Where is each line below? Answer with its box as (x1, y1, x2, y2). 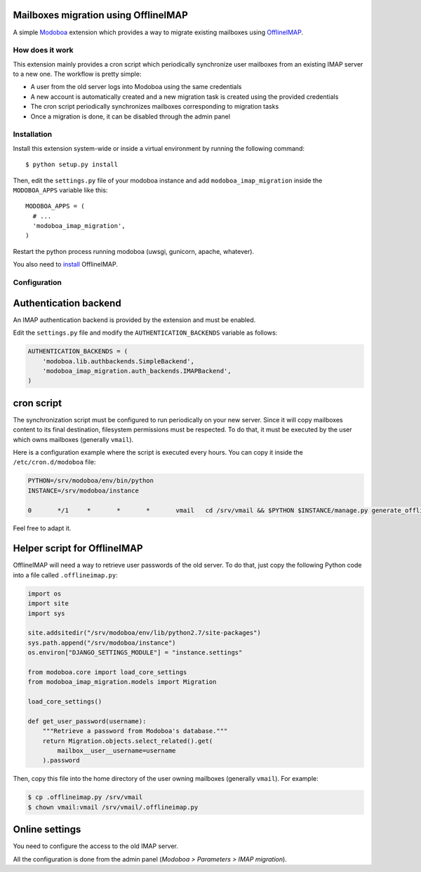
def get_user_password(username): (27, 717, 147, 725)
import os (27, 589, 62, 598)
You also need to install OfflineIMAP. (13, 260, 119, 269)
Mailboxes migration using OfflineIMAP (13, 9, 189, 21)
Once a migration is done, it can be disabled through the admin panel (30, 112, 231, 121)
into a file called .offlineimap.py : (13, 570, 119, 579)
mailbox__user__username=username (57, 747, 176, 755)
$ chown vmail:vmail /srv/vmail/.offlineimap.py (27, 803, 199, 811)
